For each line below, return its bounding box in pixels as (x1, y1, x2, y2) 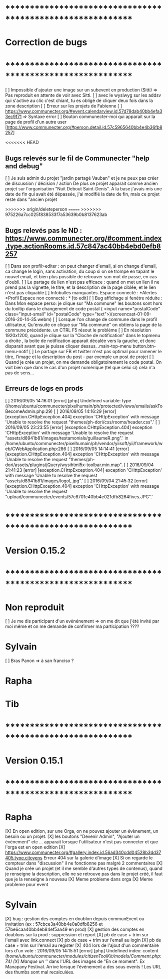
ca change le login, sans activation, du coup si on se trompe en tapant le (5, 268, 154, 274)
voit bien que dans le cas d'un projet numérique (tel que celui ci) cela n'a (5, 364, 155, 370)
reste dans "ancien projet (5, 196, 57, 202)
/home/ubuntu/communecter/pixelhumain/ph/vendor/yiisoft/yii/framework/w (5, 440, 163, 446)
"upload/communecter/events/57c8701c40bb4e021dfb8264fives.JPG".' (5, 493, 153, 500)
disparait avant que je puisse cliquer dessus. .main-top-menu (5, 343, 131, 349)
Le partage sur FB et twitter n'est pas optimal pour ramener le (34, 348, 162, 354)
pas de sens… (5, 370, 34, 376)
